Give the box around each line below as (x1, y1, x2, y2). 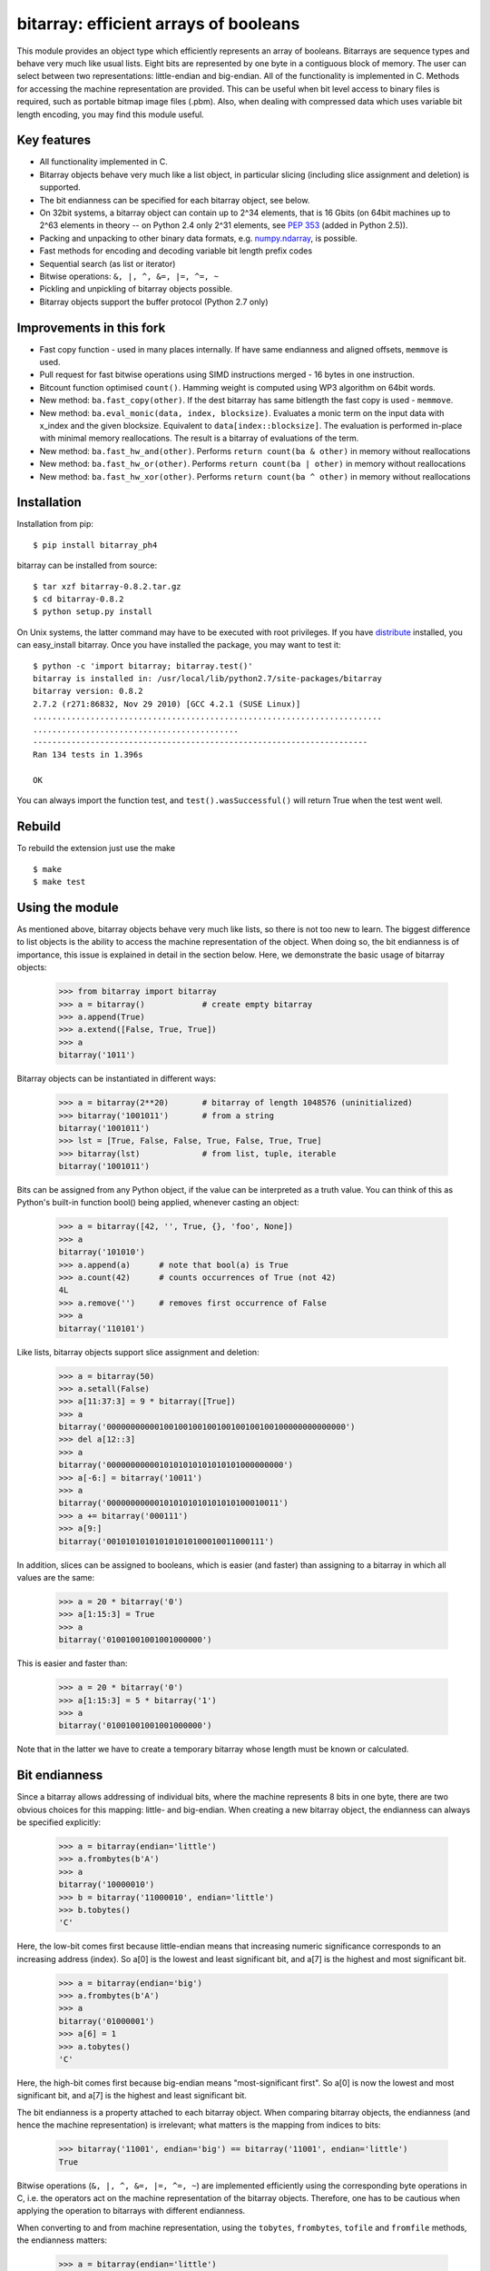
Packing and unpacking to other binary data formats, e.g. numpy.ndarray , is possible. (39, 233, 358, 243)
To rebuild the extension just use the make (16, 843, 176, 854)
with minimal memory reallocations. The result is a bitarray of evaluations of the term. (39, 432, 359, 444)
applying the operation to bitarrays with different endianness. (16, 2206, 246, 2216)
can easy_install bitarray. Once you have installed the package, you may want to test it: (16, 640, 341, 650)
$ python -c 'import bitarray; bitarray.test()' (33, 660, 253, 671)
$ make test (33, 877, 86, 888)
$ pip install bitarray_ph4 (33, 540, 158, 550)
